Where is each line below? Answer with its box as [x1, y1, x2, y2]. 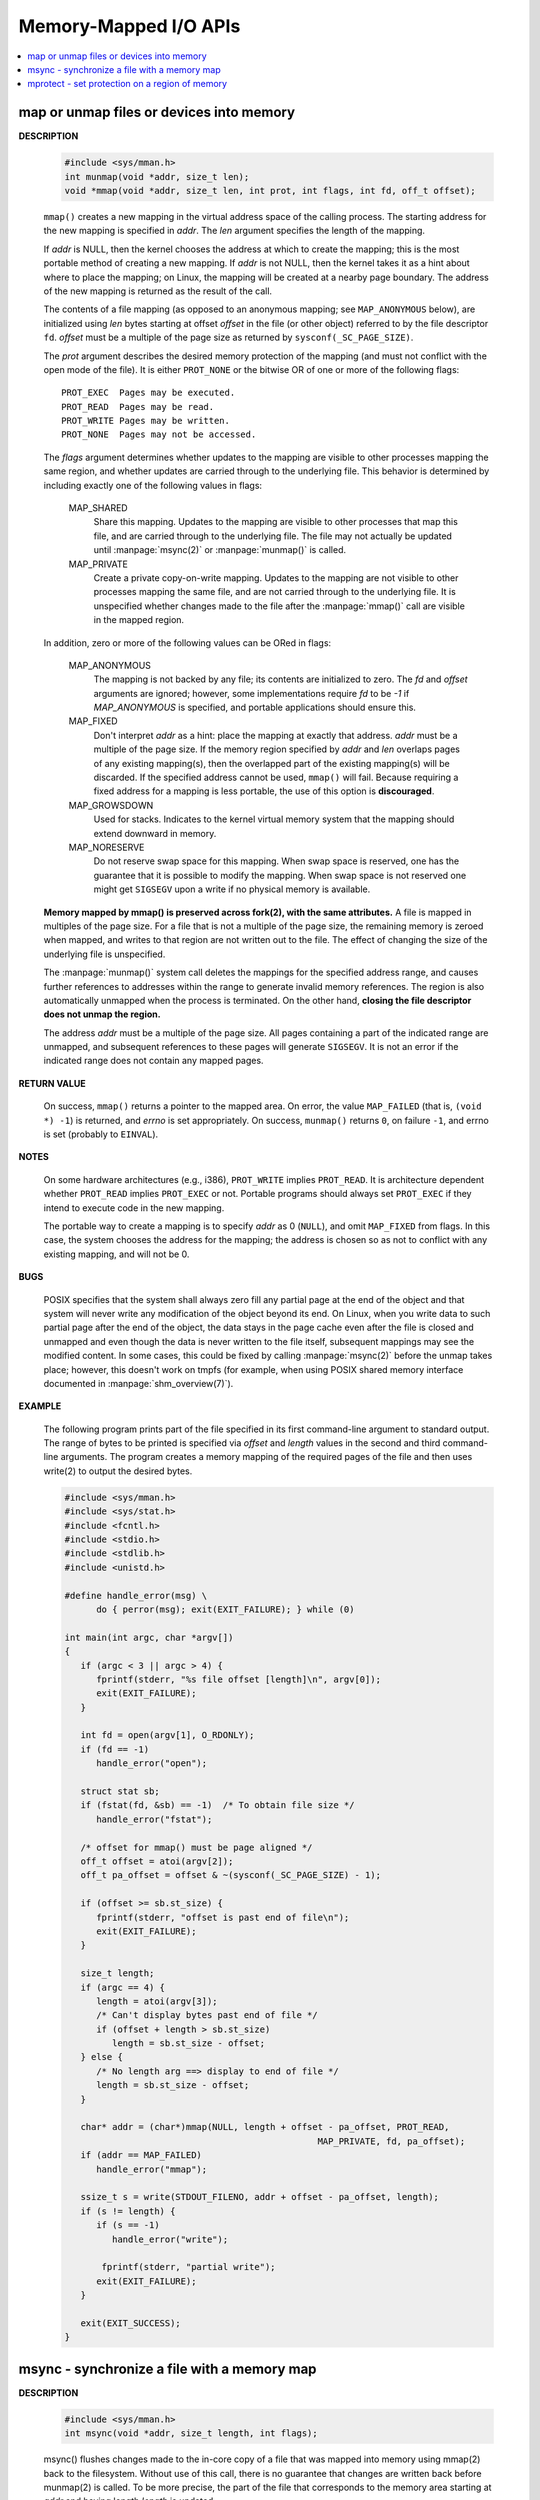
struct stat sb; [80, 1786, 160, 1797]
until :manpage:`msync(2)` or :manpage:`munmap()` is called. [93, 544, 347, 556]
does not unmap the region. [43, 1008, 161, 1020]
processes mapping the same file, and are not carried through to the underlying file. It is [93, 586, 457, 598]
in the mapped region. [93, 614, 185, 626]
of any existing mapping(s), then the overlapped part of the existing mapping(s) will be [93, 757, 450, 769]
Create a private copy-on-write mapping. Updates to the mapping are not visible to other [93, 571, 459, 584]
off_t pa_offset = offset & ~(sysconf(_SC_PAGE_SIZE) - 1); [80, 1870, 382, 1881]
